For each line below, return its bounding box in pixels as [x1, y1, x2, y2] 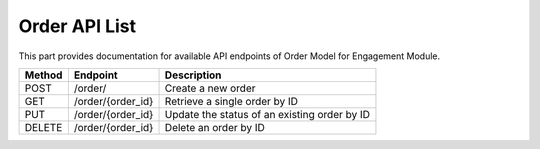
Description [164, 68, 222, 82]
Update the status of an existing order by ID [164, 107, 370, 121]
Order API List [18, 15, 137, 37]
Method [24, 68, 63, 82]
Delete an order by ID [164, 120, 265, 134]
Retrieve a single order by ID [164, 94, 299, 108]
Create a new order [164, 81, 256, 95]
